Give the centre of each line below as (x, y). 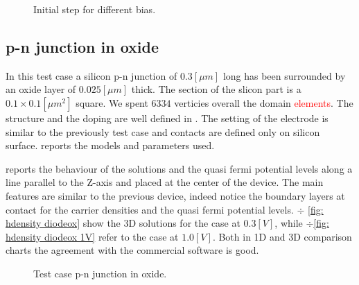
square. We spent (112, 102)
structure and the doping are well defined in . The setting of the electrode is (167, 118)
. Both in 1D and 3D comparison (282, 236)
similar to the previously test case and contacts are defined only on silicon (163, 131)
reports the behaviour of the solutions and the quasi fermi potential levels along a (179, 168)
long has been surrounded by (284, 75)
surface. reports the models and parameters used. (110, 145)
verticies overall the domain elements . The (264, 102)
